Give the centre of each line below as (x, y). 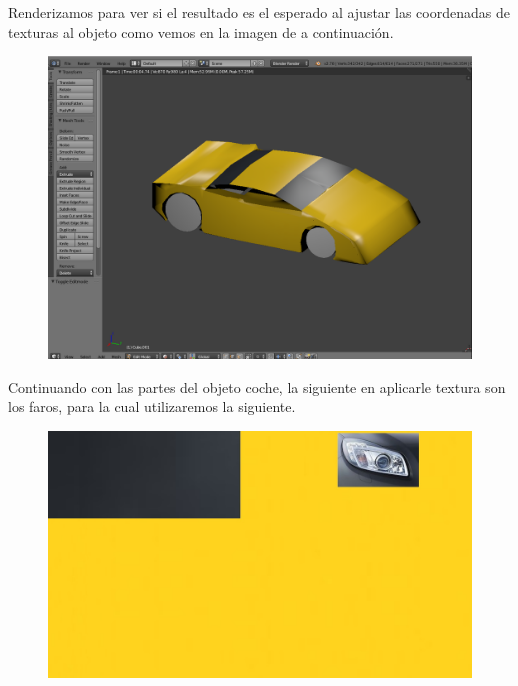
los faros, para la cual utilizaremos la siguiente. (152, 406)
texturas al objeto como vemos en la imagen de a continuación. (201, 31)
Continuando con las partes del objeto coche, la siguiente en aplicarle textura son (257, 386)
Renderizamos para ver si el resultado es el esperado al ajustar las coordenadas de (259, 12)
